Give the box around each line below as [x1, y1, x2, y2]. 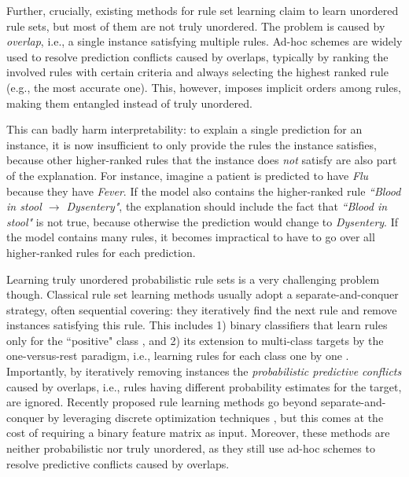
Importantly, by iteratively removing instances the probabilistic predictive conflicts [6, 363, 402, 380]
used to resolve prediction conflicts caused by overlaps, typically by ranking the [6, 48, 389, 64]
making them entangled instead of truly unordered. [6, 94, 252, 111]
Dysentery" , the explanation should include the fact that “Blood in [66, 198, 388, 215]
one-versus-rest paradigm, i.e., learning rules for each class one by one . [6, 347, 349, 364]
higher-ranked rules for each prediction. [6, 244, 196, 260]
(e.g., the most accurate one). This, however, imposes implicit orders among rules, [6, 79, 401, 95]
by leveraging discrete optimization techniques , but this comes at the [47, 409, 384, 425]
